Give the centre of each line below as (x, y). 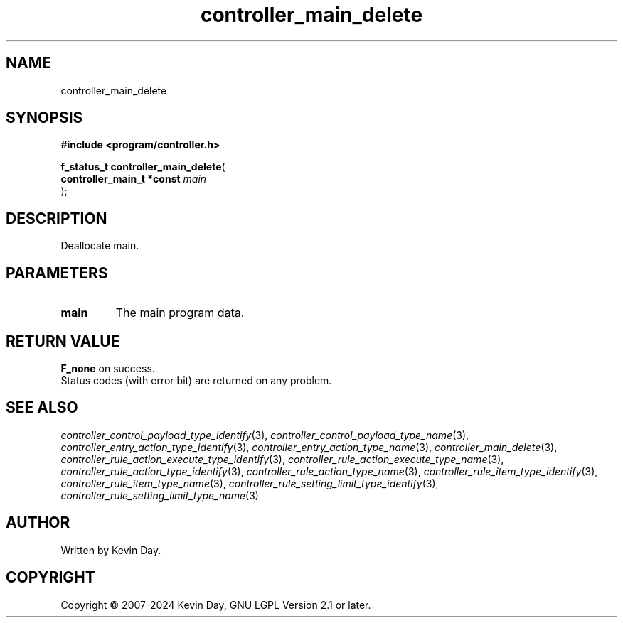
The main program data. (180, 313)
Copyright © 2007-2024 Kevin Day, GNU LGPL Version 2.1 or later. (216, 605)
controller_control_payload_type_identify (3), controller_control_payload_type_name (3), (265, 435)
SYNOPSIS (44, 118)
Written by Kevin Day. (111, 550)
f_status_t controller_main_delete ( (143, 167)
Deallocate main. (100, 246)
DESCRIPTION (57, 218)
